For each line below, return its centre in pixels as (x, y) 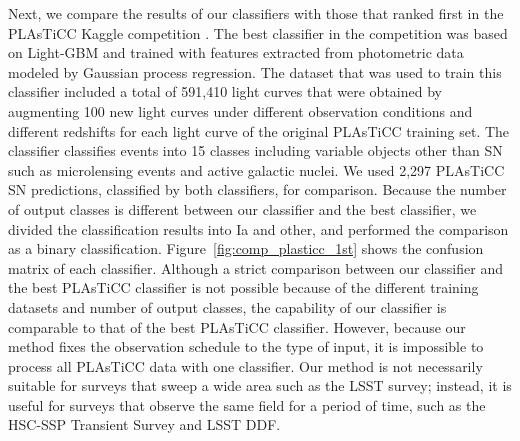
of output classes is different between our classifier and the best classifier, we (242, 208)
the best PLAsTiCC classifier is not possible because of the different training (243, 287)
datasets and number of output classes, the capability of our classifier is (227, 306)
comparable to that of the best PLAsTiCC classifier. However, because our (237, 326)
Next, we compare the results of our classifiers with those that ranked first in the (256, 13)
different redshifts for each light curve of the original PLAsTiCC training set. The (259, 130)
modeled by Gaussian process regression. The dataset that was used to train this (255, 71)
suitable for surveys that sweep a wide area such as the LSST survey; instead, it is (260, 385)
